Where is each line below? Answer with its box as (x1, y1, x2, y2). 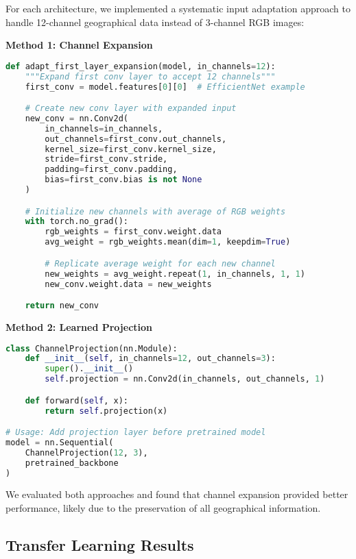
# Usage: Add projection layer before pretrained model (5, 427, 266, 438)
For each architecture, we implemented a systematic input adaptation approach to (5, 1, 351, 15)
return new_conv (25, 301, 99, 311)
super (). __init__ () (45, 364, 134, 374)
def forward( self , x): (25, 395, 128, 406)
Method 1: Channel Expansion (5, 38, 153, 52)
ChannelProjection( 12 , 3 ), (25, 447, 148, 458)
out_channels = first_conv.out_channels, (45, 134, 227, 144)
